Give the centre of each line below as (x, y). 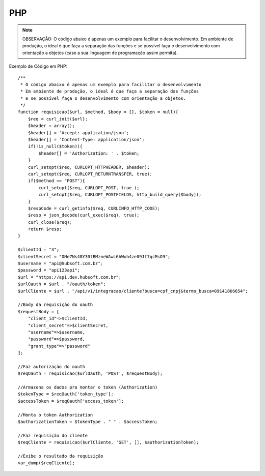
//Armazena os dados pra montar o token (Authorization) (88, 387)
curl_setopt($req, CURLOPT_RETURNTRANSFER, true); (90, 174)
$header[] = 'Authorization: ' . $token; (89, 153)
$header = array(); (51, 126)
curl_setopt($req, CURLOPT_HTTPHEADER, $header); (89, 167)
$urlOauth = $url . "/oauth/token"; (62, 284)
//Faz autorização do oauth (52, 367)
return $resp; (45, 229)
